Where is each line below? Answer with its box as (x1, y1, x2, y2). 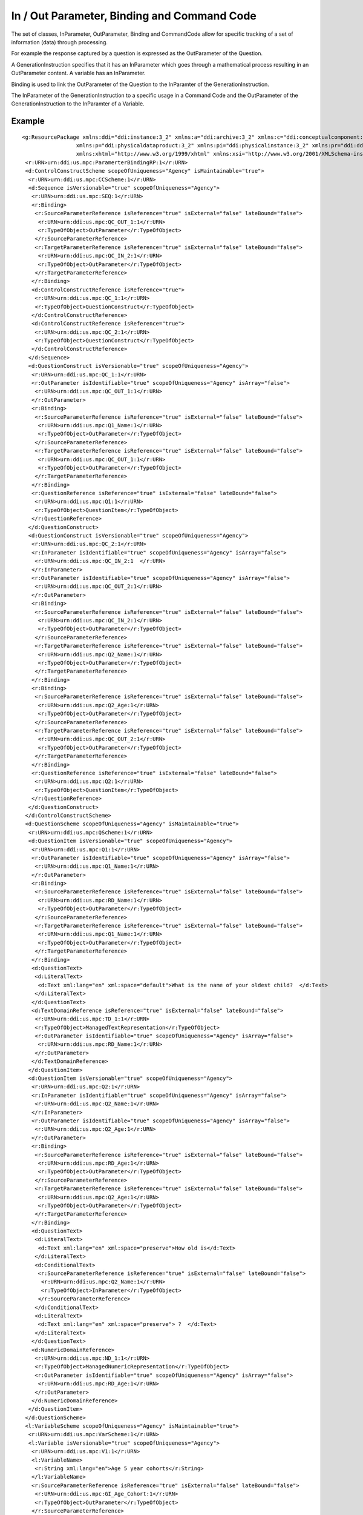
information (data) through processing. (11, 38, 108, 45)
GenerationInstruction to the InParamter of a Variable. (11, 100, 145, 107)
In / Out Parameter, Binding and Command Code (11, 9, 257, 22)
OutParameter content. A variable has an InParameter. (11, 70, 146, 77)
